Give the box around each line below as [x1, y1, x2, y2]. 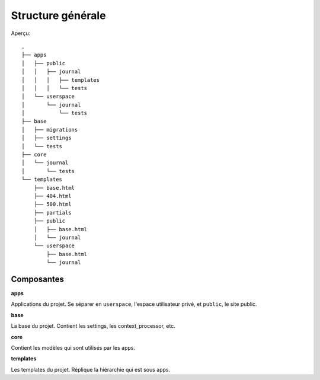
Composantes [11, 274, 65, 284]
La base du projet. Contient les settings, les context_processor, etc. [11, 322, 176, 330]
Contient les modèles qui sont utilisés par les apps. [11, 344, 136, 351]
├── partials [33, 209, 72, 216]
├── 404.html [33, 193, 72, 199]
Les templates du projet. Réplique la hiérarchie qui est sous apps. [11, 366, 171, 373]
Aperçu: [11, 30, 31, 37]
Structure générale [11, 9, 106, 22]
